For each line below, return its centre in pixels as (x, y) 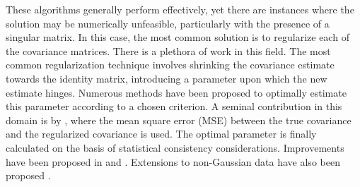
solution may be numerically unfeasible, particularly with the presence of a (168, 23)
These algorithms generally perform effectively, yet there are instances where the (180, 9)
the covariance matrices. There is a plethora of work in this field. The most (168, 50)
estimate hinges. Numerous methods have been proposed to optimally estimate (176, 92)
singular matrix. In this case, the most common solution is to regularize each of (178, 37)
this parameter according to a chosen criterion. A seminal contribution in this (174, 106)
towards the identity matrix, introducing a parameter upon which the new (167, 78)
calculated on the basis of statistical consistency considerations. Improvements (175, 147)
